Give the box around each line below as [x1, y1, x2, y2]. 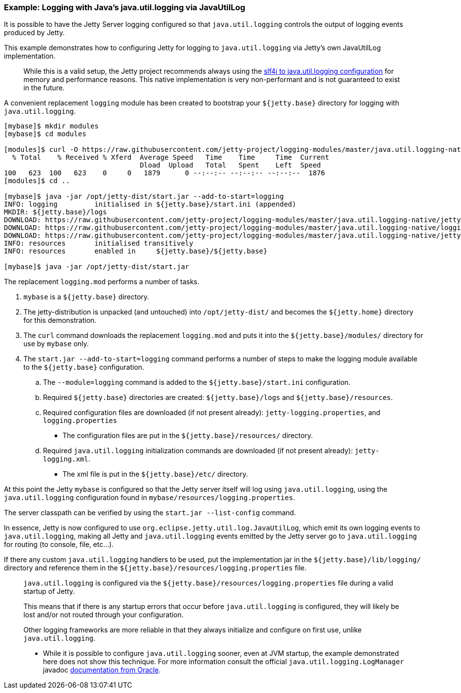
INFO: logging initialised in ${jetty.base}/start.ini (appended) [4, 200, 296, 209]
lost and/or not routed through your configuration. [23, 610, 184, 619]
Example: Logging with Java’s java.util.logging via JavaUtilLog [4, 2, 246, 12]
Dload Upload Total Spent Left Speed [140, 161, 321, 169]
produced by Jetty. [4, 28, 65, 37]
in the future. [23, 84, 65, 92]
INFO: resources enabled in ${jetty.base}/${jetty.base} [4, 247, 268, 255]
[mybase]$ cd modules [4, 130, 86, 138]
